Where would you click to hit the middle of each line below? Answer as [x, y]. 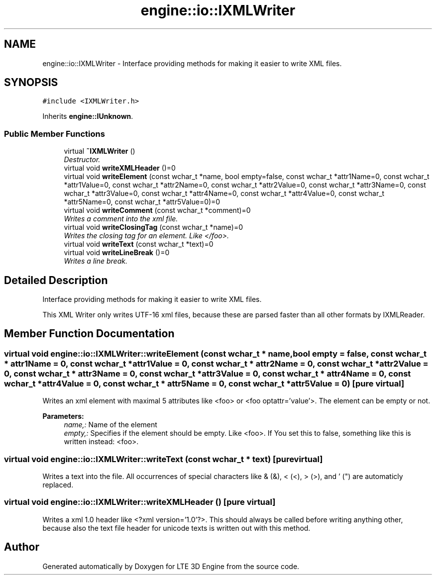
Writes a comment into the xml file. [121, 219]
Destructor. [82, 160]
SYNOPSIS [31, 83]
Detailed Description [56, 280]
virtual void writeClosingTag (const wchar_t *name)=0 [153, 227]
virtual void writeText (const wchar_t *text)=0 [139, 244]
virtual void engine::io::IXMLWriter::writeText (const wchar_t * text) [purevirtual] [163, 459]
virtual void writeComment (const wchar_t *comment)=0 [157, 210]
